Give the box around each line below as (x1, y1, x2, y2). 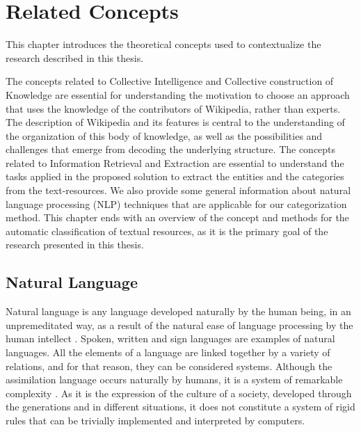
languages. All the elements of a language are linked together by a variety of (6, 345, 330, 360)
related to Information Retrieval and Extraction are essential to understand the (6, 155, 344, 170)
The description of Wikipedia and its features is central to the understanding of (6, 115, 345, 129)
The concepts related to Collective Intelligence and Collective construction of (6, 74, 334, 88)
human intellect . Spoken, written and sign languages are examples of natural (6, 331, 335, 346)
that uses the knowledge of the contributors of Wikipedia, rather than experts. (6, 101, 341, 115)
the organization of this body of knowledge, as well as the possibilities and (6, 128, 323, 143)
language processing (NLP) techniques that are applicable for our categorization (6, 196, 347, 211)
